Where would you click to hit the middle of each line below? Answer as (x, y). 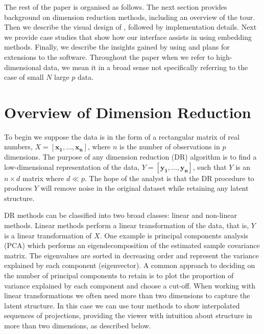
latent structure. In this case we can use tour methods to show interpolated (122, 305)
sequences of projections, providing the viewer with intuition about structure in (128, 315)
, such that (210, 166)
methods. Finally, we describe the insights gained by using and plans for (117, 47)
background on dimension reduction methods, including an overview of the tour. (130, 17)
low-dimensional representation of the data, (72, 166)
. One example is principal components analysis (174, 235)
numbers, (18, 147)
